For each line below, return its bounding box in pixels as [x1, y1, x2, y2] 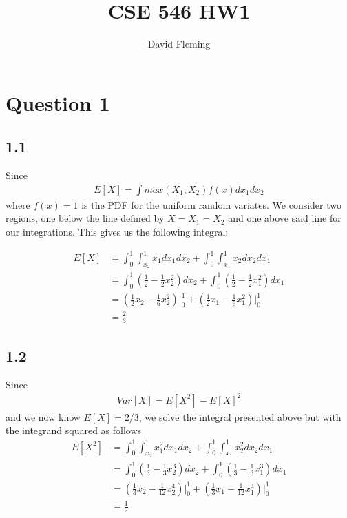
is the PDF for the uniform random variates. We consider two [81, 197, 342, 211]
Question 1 [6, 88, 110, 116]
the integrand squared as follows [6, 423, 142, 437]
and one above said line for [228, 211, 341, 225]
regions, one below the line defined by [6, 211, 165, 225]
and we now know [6, 409, 81, 424]
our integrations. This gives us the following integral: [6, 224, 229, 238]
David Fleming [147, 37, 211, 51]
